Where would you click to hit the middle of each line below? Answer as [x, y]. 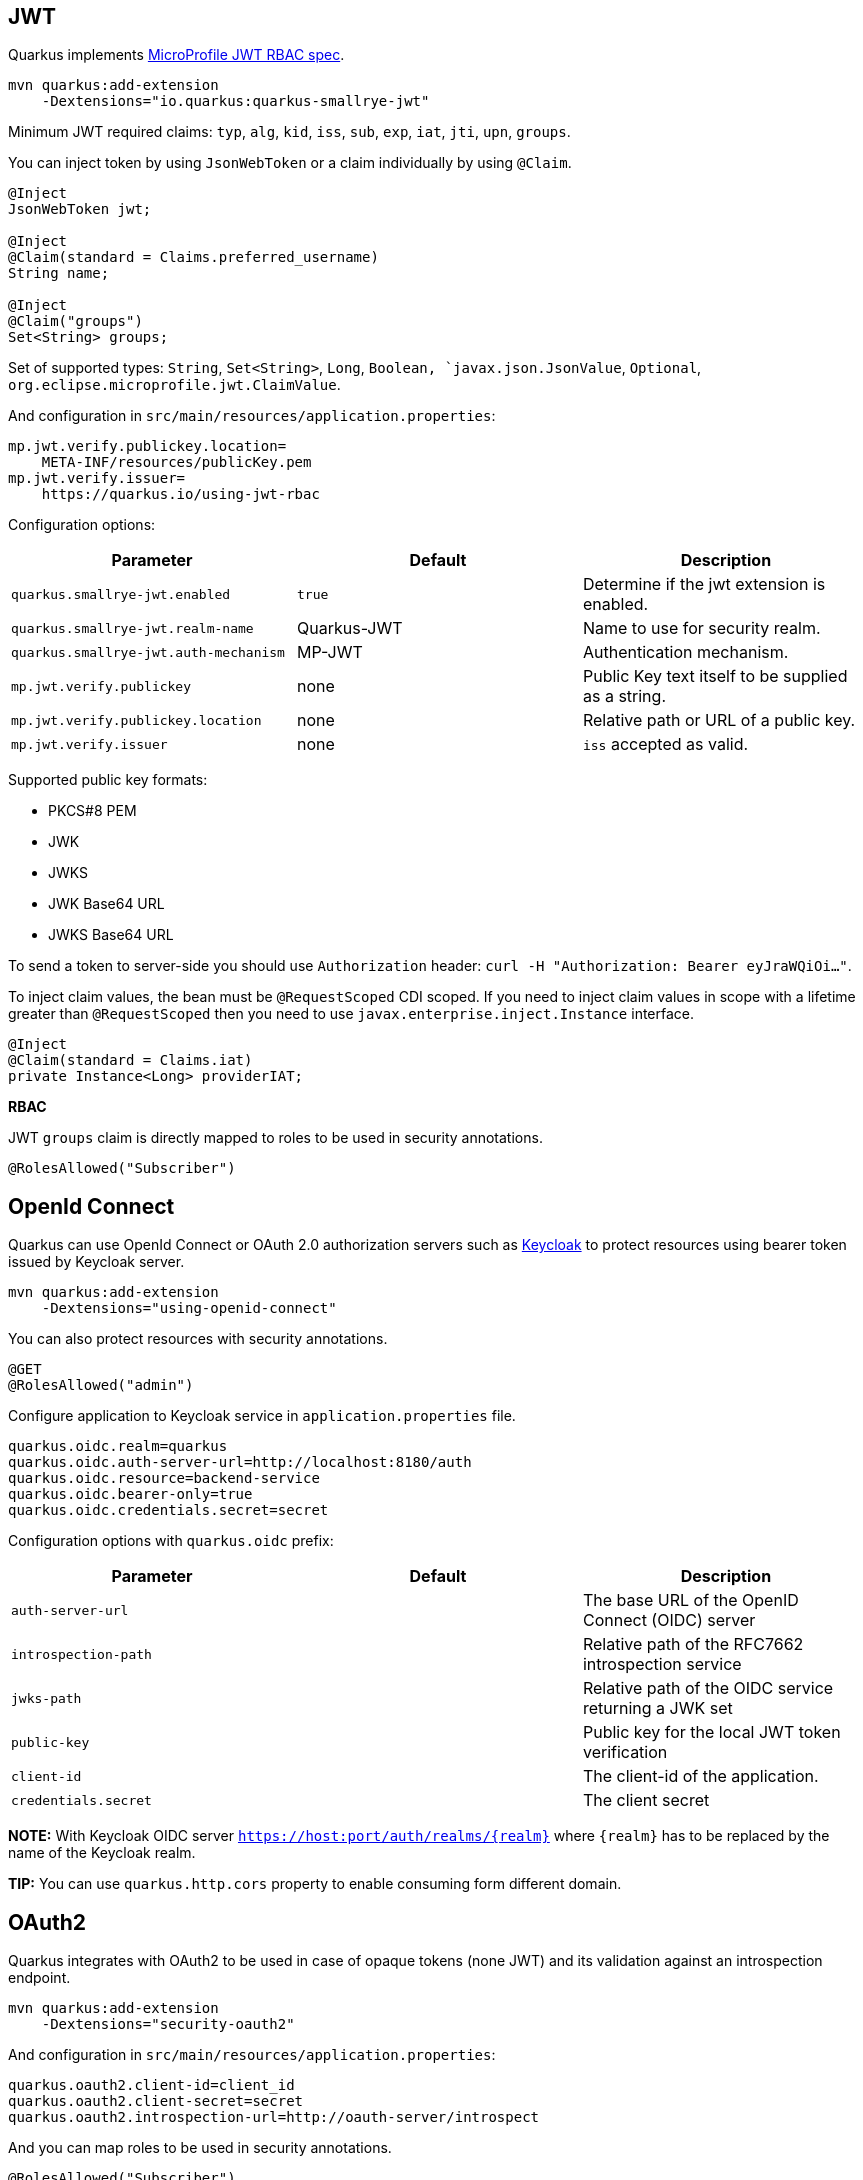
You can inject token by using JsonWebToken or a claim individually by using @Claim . [290, 163]
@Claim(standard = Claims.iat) [130, 1060]
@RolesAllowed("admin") [101, 1385]
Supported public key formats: [108, 780]
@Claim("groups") [75, 321]
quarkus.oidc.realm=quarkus [118, 1446]
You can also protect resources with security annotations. [198, 1339]
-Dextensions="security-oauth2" [168, 2024]
